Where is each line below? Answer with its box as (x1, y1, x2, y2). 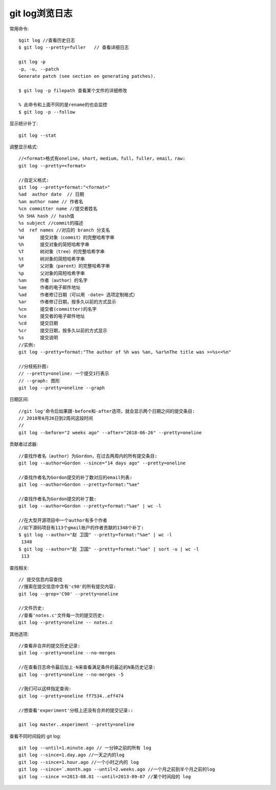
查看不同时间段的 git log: (9, 733, 61, 739)
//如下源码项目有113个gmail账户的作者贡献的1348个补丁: (18, 525, 144, 530)
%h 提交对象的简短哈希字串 (18, 242, 89, 248)
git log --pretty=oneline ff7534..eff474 (18, 693, 124, 699)
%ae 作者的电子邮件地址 (18, 285, 81, 290)
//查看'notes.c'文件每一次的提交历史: (18, 612, 105, 618)
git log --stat (18, 132, 57, 138)
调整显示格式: (9, 144, 38, 150)
